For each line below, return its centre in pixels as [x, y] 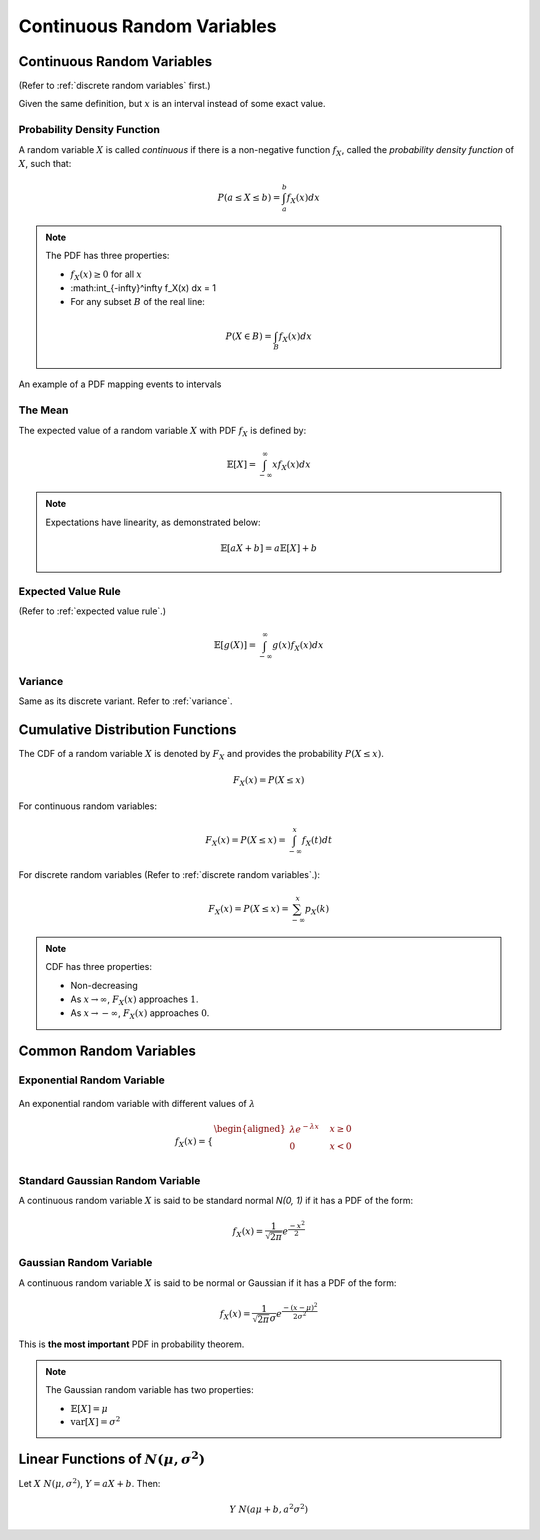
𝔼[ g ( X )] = [235, 645]
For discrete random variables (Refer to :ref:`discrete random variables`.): [169, 874]
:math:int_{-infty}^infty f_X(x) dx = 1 [143, 288]
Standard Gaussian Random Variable [109, 1181]
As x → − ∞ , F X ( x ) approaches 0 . [140, 1014]
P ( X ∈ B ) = [248, 336]
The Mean [43, 410]
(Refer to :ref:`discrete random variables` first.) [114, 86]
